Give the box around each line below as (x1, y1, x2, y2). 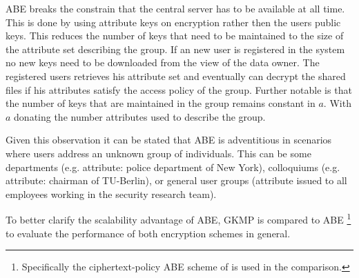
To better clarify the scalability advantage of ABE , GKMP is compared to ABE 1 (6, 210, 351, 226)
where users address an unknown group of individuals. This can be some (6, 146, 311, 160)
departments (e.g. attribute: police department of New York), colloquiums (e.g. (6, 159, 340, 174)
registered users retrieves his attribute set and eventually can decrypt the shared (6, 68, 346, 83)
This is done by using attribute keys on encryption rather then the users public (6, 14, 341, 29)
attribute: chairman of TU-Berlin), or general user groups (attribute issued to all (6, 173, 347, 188)
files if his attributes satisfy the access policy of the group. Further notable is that (6, 82, 352, 97)
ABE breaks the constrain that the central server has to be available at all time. (6, 1, 345, 15)
